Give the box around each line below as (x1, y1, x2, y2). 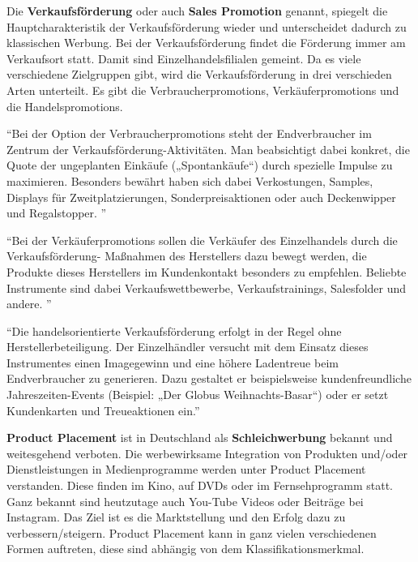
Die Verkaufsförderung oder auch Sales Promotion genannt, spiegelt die (6, 2, 388, 19)
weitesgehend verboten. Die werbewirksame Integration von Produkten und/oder (6, 444, 408, 461)
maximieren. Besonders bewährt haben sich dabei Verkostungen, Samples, (6, 172, 373, 189)
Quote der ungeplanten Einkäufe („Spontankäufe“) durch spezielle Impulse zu (6, 157, 393, 174)
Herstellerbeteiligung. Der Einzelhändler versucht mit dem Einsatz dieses (6, 338, 369, 355)
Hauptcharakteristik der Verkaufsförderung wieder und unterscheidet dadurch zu (6, 18, 407, 35)
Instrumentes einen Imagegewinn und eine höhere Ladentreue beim (6, 354, 339, 371)
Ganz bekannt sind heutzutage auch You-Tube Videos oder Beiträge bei (6, 492, 364, 509)
